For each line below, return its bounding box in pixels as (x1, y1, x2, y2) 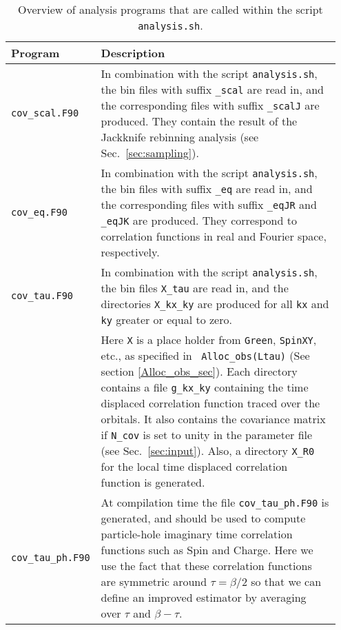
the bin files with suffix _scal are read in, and (101, 81, 324, 97)
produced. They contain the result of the (101, 113, 298, 129)
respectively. (101, 244, 160, 260)
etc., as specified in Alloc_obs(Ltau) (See (101, 347, 310, 363)
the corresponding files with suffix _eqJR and (101, 196, 317, 212)
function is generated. (101, 474, 205, 490)
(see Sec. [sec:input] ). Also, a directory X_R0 (101, 443, 315, 458)
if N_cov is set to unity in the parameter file (101, 427, 313, 443)
